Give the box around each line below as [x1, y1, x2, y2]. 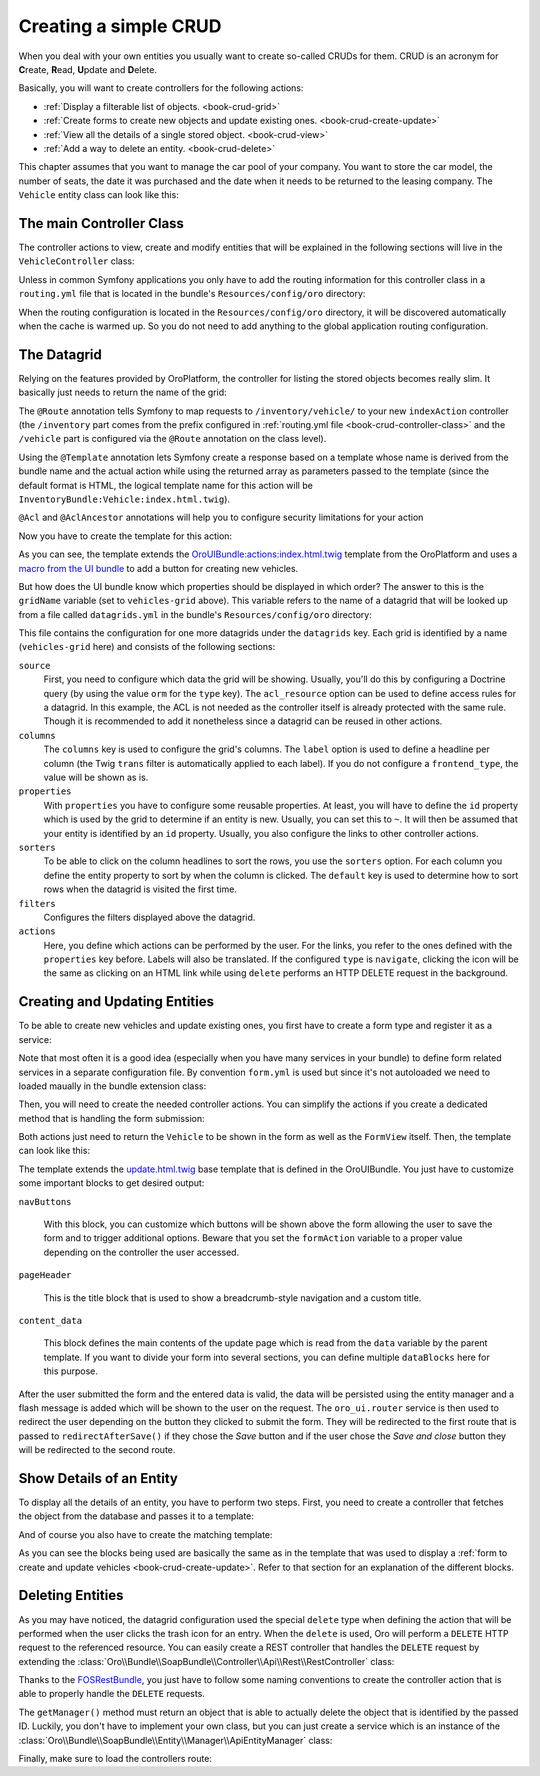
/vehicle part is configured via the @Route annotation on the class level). [18, 433, 327, 445]
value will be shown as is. [43, 771, 149, 783]
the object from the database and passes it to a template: [18, 1510, 255, 1522]
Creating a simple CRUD [18, 15, 222, 37]
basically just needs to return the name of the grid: [18, 386, 227, 399]
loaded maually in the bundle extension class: [18, 1080, 207, 1092]
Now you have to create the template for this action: [18, 530, 233, 542]
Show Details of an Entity [18, 1470, 179, 1487]
